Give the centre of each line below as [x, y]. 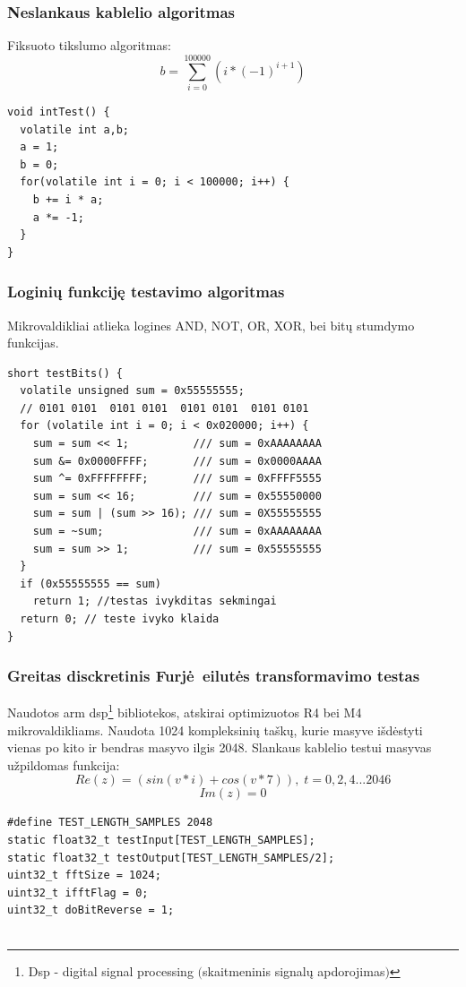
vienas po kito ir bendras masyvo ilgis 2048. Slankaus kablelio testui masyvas [220, 747]
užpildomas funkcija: [64, 764]
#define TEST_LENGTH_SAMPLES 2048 [110, 823]
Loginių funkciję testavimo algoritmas [146, 292]
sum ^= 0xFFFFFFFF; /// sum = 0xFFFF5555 [177, 479]
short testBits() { [65, 373]
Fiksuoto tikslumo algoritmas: [89, 45]
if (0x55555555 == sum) [91, 584]
